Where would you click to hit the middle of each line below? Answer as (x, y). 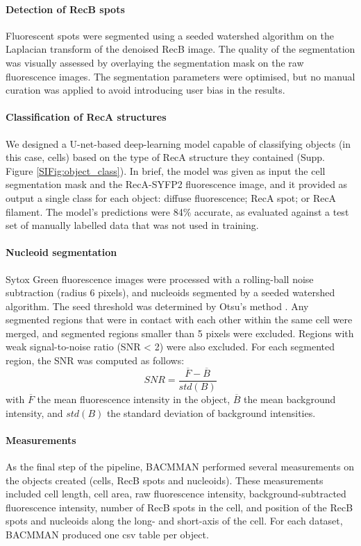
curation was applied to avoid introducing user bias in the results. (145, 90)
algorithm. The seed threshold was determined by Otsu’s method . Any (157, 306)
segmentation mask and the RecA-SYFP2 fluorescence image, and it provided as (177, 184)
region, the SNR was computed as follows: (95, 360)
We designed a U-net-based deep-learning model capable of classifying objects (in (178, 143)
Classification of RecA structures (86, 117)
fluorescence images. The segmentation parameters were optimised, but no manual (180, 76)
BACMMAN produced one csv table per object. (107, 534)
